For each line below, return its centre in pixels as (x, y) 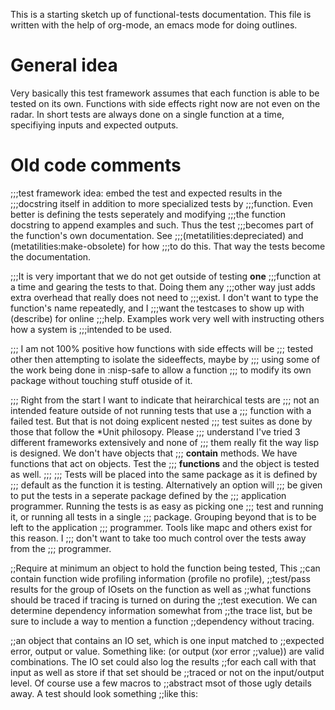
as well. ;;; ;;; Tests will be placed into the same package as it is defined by (164, 474)
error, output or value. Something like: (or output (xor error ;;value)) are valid (167, 651)
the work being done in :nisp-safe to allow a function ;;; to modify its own (161, 370)
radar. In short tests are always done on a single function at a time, (147, 114)
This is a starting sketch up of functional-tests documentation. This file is (161, 14)
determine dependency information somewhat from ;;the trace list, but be (161, 610)
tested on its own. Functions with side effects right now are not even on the (165, 103)
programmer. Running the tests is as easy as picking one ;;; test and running (167, 506)
